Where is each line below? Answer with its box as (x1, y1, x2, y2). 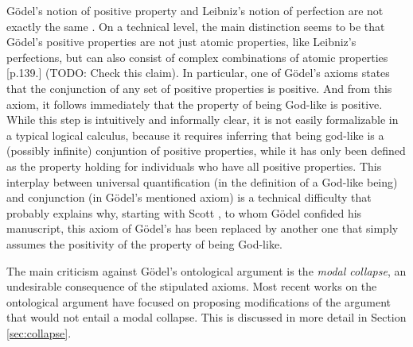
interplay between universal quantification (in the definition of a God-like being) (6, 173, 398, 190)
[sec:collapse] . (6, 324, 72, 341)
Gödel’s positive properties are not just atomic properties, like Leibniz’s (6, 33, 357, 50)
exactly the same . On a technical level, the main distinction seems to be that (6, 17, 385, 34)
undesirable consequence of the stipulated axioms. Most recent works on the (6, 278, 377, 295)
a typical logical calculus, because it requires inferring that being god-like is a (6, 126, 384, 143)
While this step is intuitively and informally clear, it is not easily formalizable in (6, 111, 399, 128)
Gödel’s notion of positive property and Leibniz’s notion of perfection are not (6, 2, 384, 18)
